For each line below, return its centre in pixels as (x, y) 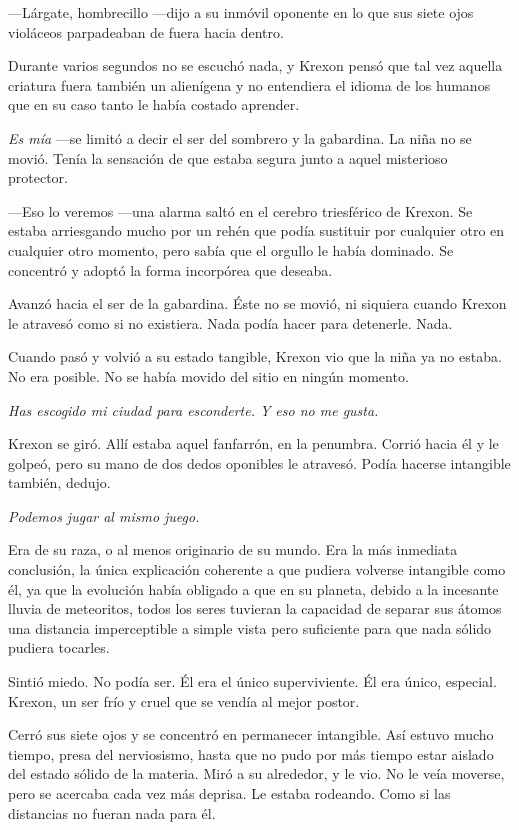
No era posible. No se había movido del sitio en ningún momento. (208, 375)
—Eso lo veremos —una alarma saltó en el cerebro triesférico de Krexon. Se (240, 210)
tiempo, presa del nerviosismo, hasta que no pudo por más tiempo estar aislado (251, 753)
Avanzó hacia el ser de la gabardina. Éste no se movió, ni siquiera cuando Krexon (257, 303)
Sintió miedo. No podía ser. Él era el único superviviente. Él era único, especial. (252, 681)
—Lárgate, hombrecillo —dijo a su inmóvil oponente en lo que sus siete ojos (241, 12)
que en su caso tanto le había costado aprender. (154, 104)
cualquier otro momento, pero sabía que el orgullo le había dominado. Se (231, 249)
